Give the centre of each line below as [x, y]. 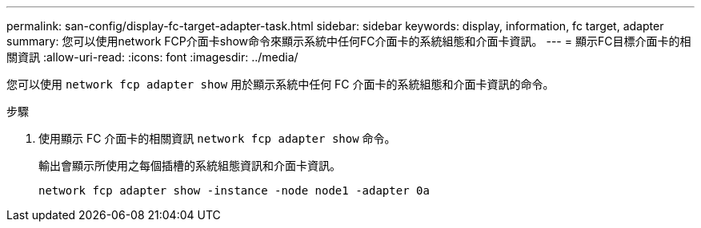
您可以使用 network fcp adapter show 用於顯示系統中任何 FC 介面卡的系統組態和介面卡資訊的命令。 [280, 84]
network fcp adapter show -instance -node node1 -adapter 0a [234, 191]
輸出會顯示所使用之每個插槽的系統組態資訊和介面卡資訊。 [190, 165]
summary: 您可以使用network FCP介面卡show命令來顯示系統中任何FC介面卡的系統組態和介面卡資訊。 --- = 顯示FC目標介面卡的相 [349, 41]
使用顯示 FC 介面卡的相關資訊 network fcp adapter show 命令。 [217, 138]
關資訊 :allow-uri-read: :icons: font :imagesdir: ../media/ [152, 57]
